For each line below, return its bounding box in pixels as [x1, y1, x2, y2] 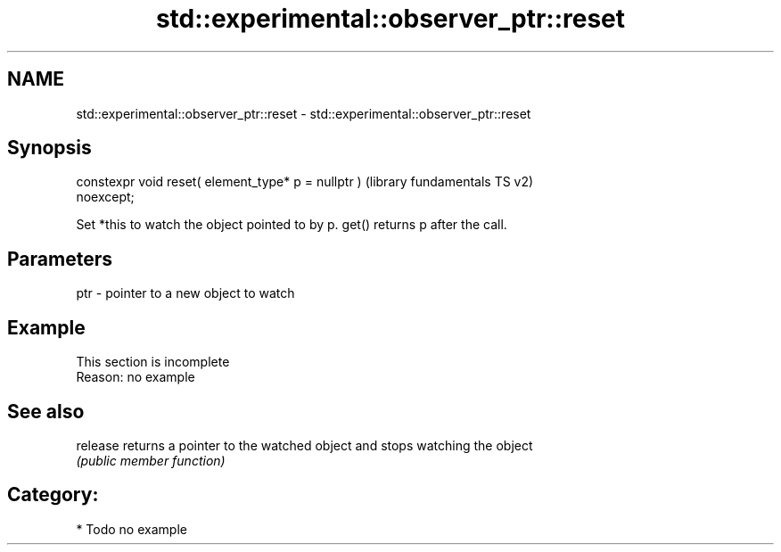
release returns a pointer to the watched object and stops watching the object [76, 437, 533, 453]
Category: [7, 483, 99, 507]
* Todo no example [76, 521, 187, 537]
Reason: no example [76, 369, 195, 385]
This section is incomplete [76, 354, 230, 370]
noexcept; [76, 189, 135, 205]
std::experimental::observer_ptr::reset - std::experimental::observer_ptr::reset [76, 105, 531, 121]
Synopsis [7, 136, 92, 160]
